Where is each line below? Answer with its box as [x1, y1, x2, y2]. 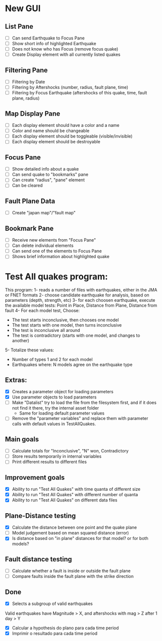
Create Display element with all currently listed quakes [12, 52, 121, 57]
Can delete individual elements [12, 243, 74, 248]
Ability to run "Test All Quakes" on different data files [12, 497, 118, 503]
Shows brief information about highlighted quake [12, 254, 110, 260]
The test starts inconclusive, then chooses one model [12, 317, 119, 323]
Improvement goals [5, 473, 65, 482]
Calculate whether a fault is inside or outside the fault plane [12, 568, 131, 574]
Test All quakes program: [5, 271, 108, 282]
